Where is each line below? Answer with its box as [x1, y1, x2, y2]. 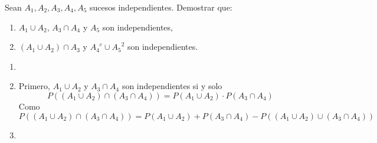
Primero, [18, 80, 50, 92]
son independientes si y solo [122, 80, 222, 92]
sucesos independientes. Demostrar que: [89, 1, 232, 13]
